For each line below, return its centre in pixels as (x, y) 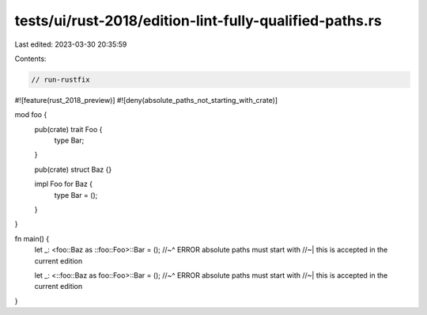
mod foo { (31, 115)
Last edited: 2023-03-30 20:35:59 (71, 44)
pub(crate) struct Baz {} (73, 169)
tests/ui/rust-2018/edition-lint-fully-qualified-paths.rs (198, 21)
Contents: (30, 59)
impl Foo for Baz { (64, 184)
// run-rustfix (60, 80)
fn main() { (32, 238)
